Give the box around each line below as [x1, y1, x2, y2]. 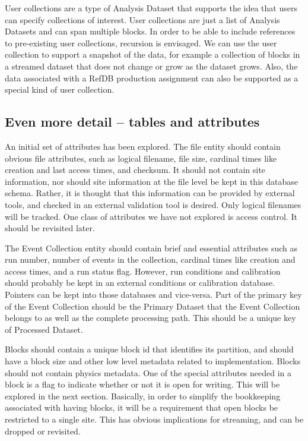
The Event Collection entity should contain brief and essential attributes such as [5, 241, 298, 254]
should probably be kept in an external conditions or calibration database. [5, 276, 275, 289]
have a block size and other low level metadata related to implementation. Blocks [5, 355, 301, 367]
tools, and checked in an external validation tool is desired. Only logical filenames [5, 198, 301, 210]
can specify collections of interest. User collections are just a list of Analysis [5, 13, 280, 26]
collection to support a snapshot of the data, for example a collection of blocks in [5, 48, 300, 61]
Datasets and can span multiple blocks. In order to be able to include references [5, 25, 296, 37]
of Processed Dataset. [5, 323, 83, 335]
